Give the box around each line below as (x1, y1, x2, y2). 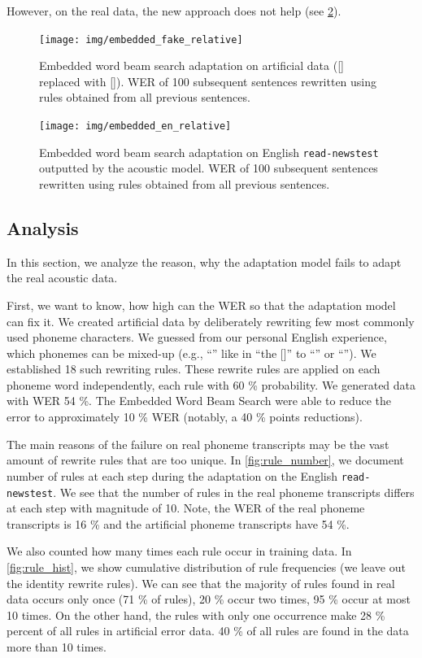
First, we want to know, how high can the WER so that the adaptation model (7, 296, 396, 313)
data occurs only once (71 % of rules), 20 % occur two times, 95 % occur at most (7, 590, 411, 608)
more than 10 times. (7, 638, 107, 655)
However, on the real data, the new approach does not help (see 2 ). (7, 2, 342, 19)
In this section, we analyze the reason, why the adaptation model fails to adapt (7, 253, 402, 270)
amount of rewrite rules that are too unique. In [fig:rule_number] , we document (7, 451, 404, 468)
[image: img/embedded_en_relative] (39, 120, 232, 133)
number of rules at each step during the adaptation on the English (7, 467, 337, 484)
